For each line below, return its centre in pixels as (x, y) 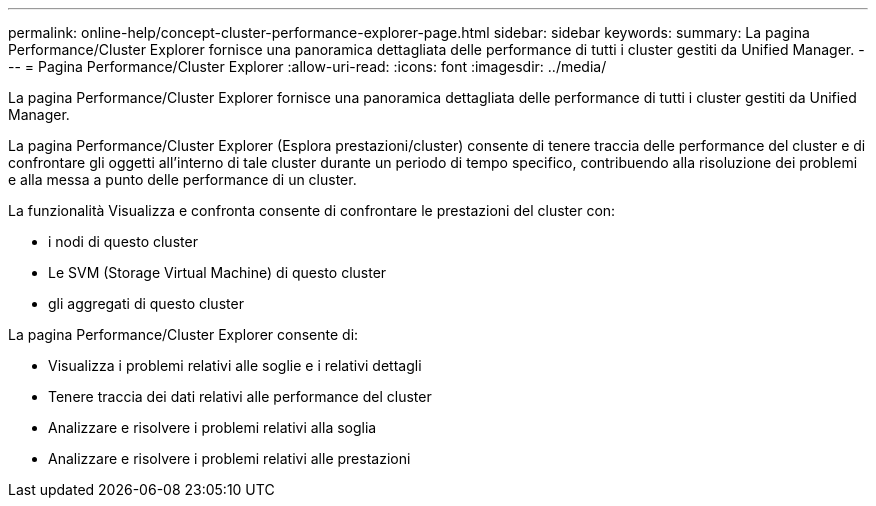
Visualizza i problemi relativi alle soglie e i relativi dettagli (235, 365)
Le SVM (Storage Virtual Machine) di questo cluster (217, 272)
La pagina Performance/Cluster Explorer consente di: (183, 334)
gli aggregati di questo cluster (146, 303)
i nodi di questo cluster (123, 241)
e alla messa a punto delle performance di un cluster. (182, 179)
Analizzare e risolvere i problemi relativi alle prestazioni (229, 458)
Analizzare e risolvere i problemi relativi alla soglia (212, 427)
